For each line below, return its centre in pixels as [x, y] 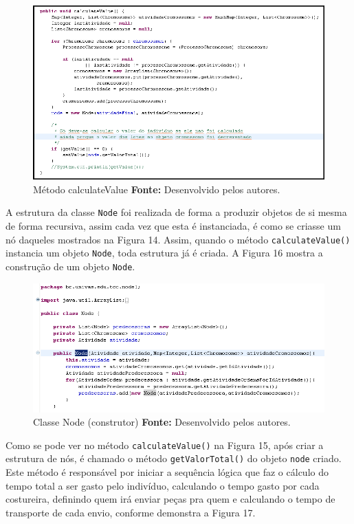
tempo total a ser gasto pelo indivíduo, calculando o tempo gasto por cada [163, 485]
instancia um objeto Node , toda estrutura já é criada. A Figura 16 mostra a [164, 253]
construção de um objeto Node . [70, 266]
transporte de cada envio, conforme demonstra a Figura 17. [131, 512]
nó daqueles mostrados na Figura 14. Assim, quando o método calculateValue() [178, 239]
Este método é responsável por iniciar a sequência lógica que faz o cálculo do [167, 472]
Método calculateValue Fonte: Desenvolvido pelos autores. [157, 189]
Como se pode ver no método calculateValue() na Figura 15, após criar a [165, 445]
